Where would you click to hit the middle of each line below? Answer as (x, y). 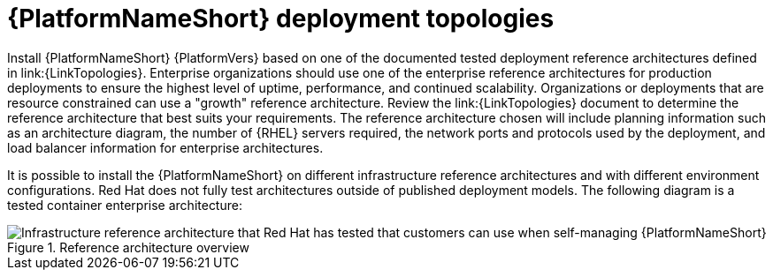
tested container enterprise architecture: (125, 205)
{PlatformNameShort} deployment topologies (281, 19)
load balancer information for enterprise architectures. (165, 147)
